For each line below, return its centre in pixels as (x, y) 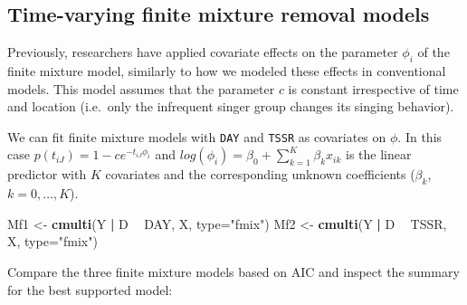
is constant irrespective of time (373, 88)
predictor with (47, 174)
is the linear (378, 154)
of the (434, 52)
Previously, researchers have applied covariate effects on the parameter (203, 52)
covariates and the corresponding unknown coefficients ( (260, 174)
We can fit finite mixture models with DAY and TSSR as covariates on (197, 136)
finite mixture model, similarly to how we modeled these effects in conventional (227, 71)
